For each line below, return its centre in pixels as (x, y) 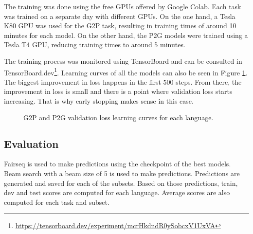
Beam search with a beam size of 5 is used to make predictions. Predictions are (122, 173)
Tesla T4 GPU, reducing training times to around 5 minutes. (95, 45)
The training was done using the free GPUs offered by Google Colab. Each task (123, 6)
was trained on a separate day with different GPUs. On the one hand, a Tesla (120, 16)
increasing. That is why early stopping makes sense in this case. (99, 101)
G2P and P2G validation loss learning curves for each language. (118, 117)
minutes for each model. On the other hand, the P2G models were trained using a (126, 35)
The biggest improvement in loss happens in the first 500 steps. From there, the (123, 81)
